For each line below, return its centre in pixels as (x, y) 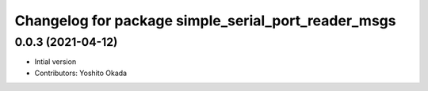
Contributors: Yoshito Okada (80, 73)
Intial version (55, 62)
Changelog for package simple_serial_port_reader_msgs (205, 21)
